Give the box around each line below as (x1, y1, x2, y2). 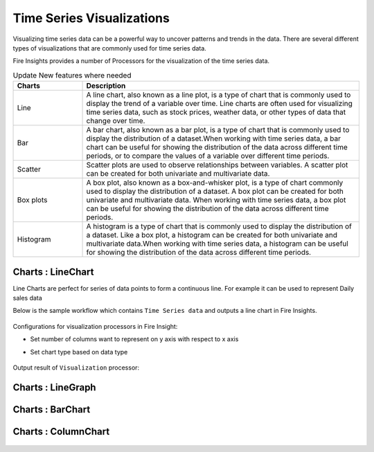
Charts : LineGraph (12, 381, 96, 393)
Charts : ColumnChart (12, 426, 110, 437)
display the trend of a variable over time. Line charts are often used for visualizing (86, 99, 353, 109)
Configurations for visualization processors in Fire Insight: (12, 322, 178, 330)
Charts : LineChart (12, 266, 94, 278)
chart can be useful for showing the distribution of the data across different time (86, 143, 348, 152)
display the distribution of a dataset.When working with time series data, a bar (86, 134, 341, 143)
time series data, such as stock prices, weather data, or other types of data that (86, 107, 346, 117)
